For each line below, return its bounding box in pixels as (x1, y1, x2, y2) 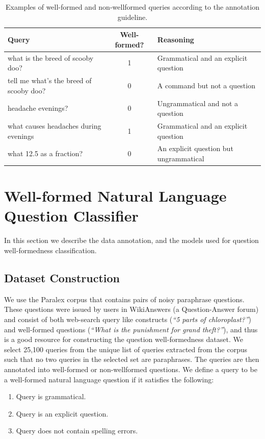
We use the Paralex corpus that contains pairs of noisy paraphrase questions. (4, 294, 245, 304)
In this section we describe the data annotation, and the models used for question (4, 235, 259, 246)
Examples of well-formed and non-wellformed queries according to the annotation (6, 2, 259, 12)
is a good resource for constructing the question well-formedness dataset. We (4, 334, 243, 345)
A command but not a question (157, 80, 255, 90)
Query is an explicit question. (16, 408, 109, 419)
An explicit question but (157, 143, 233, 154)
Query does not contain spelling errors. (16, 425, 138, 436)
